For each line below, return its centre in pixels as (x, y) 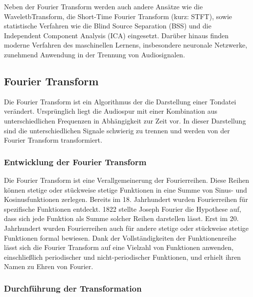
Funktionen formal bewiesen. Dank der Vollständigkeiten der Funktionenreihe (120, 237)
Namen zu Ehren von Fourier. (49, 266)
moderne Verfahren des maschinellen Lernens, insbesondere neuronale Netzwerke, (126, 45)
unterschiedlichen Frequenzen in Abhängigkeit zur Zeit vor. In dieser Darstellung (125, 120)
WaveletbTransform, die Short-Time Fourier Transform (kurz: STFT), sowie (118, 16)
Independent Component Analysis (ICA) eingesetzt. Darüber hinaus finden (116, 35)
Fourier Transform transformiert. (53, 140)
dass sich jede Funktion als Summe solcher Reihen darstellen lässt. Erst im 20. (121, 218)
